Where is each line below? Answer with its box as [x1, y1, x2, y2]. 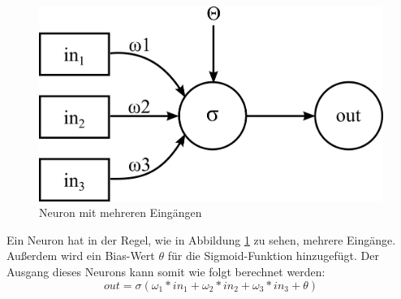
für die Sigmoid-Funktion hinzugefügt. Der [167, 247, 379, 264]
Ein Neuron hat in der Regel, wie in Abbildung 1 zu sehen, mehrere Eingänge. [6, 231, 396, 248]
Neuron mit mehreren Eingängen [39, 204, 202, 221]
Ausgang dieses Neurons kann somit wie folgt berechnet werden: [6, 262, 326, 279]
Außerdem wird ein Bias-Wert [6, 247, 155, 264]
